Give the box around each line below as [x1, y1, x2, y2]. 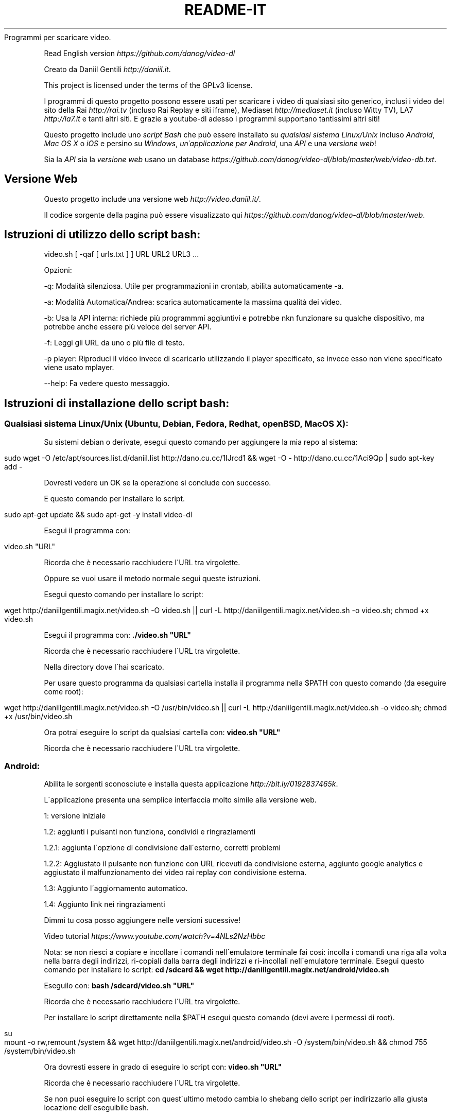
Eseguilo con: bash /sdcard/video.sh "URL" [44, 981, 195, 990]
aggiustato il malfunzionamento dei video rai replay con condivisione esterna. [44, 868, 307, 877]
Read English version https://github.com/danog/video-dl [44, 48, 235, 58]
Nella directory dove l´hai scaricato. [44, 662, 164, 671]
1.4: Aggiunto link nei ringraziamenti [44, 900, 165, 909]
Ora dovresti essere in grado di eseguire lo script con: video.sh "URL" [44, 1062, 282, 1072]
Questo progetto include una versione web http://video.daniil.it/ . [44, 194, 261, 203]
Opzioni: [44, 266, 72, 275]
